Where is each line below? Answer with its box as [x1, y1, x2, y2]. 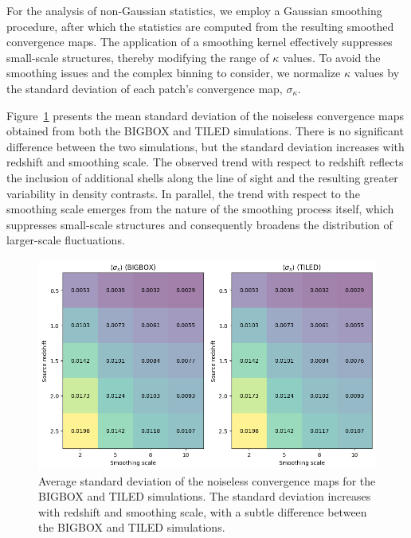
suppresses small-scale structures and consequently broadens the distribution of [6, 216, 393, 232]
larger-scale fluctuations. [6, 232, 125, 248]
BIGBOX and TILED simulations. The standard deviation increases [38, 488, 371, 505]
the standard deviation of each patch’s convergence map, [6, 80, 283, 96]
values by [354, 64, 400, 81]
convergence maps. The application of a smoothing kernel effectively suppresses [6, 33, 393, 50]
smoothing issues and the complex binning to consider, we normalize [6, 64, 341, 81]
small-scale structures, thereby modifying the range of [6, 49, 269, 65]
